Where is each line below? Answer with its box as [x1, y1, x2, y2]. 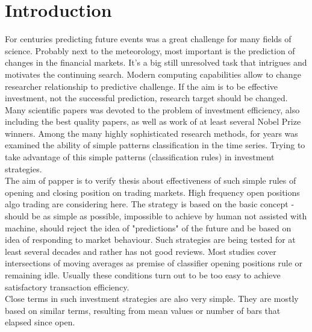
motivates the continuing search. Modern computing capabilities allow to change [5, 67, 301, 80]
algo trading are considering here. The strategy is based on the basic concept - [5, 198, 295, 210]
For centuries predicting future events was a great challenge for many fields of [5, 33, 292, 45]
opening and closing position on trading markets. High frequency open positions [5, 186, 300, 198]
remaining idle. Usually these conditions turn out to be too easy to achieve [5, 269, 281, 281]
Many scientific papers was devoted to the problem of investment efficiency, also [5, 103, 300, 116]
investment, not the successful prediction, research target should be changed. [5, 92, 288, 104]
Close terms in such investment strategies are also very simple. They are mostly [5, 292, 299, 305]
